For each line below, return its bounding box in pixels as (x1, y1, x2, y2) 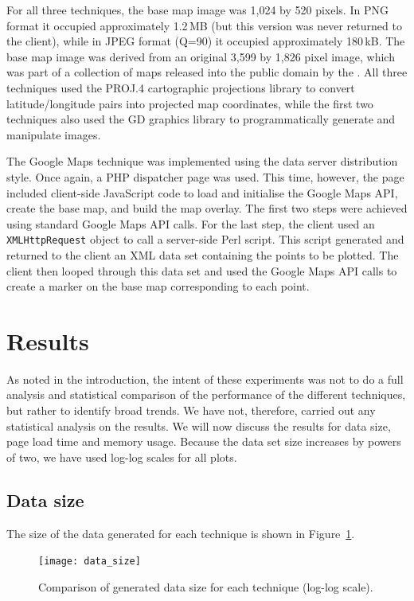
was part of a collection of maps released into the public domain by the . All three (6, 64, 408, 80)
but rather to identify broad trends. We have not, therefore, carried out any (6, 402, 376, 419)
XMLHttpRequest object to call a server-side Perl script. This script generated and (6, 231, 404, 248)
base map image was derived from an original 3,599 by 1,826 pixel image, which (6, 48, 395, 64)
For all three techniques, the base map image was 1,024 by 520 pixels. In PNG (6, 2, 389, 18)
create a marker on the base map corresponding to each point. (6, 278, 310, 295)
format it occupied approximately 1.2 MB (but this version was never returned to (6, 17, 402, 33)
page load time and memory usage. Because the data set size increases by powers (6, 433, 401, 450)
